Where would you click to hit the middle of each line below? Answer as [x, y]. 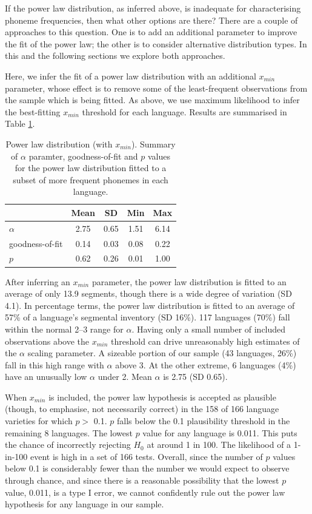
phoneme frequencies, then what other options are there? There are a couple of [151, 20]
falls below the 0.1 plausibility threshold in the [203, 421]
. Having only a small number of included [209, 329]
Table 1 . [20, 123]
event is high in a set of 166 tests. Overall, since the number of [146, 456]
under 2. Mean [125, 377]
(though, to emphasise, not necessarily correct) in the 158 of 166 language [142, 409]
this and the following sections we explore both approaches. [115, 56]
